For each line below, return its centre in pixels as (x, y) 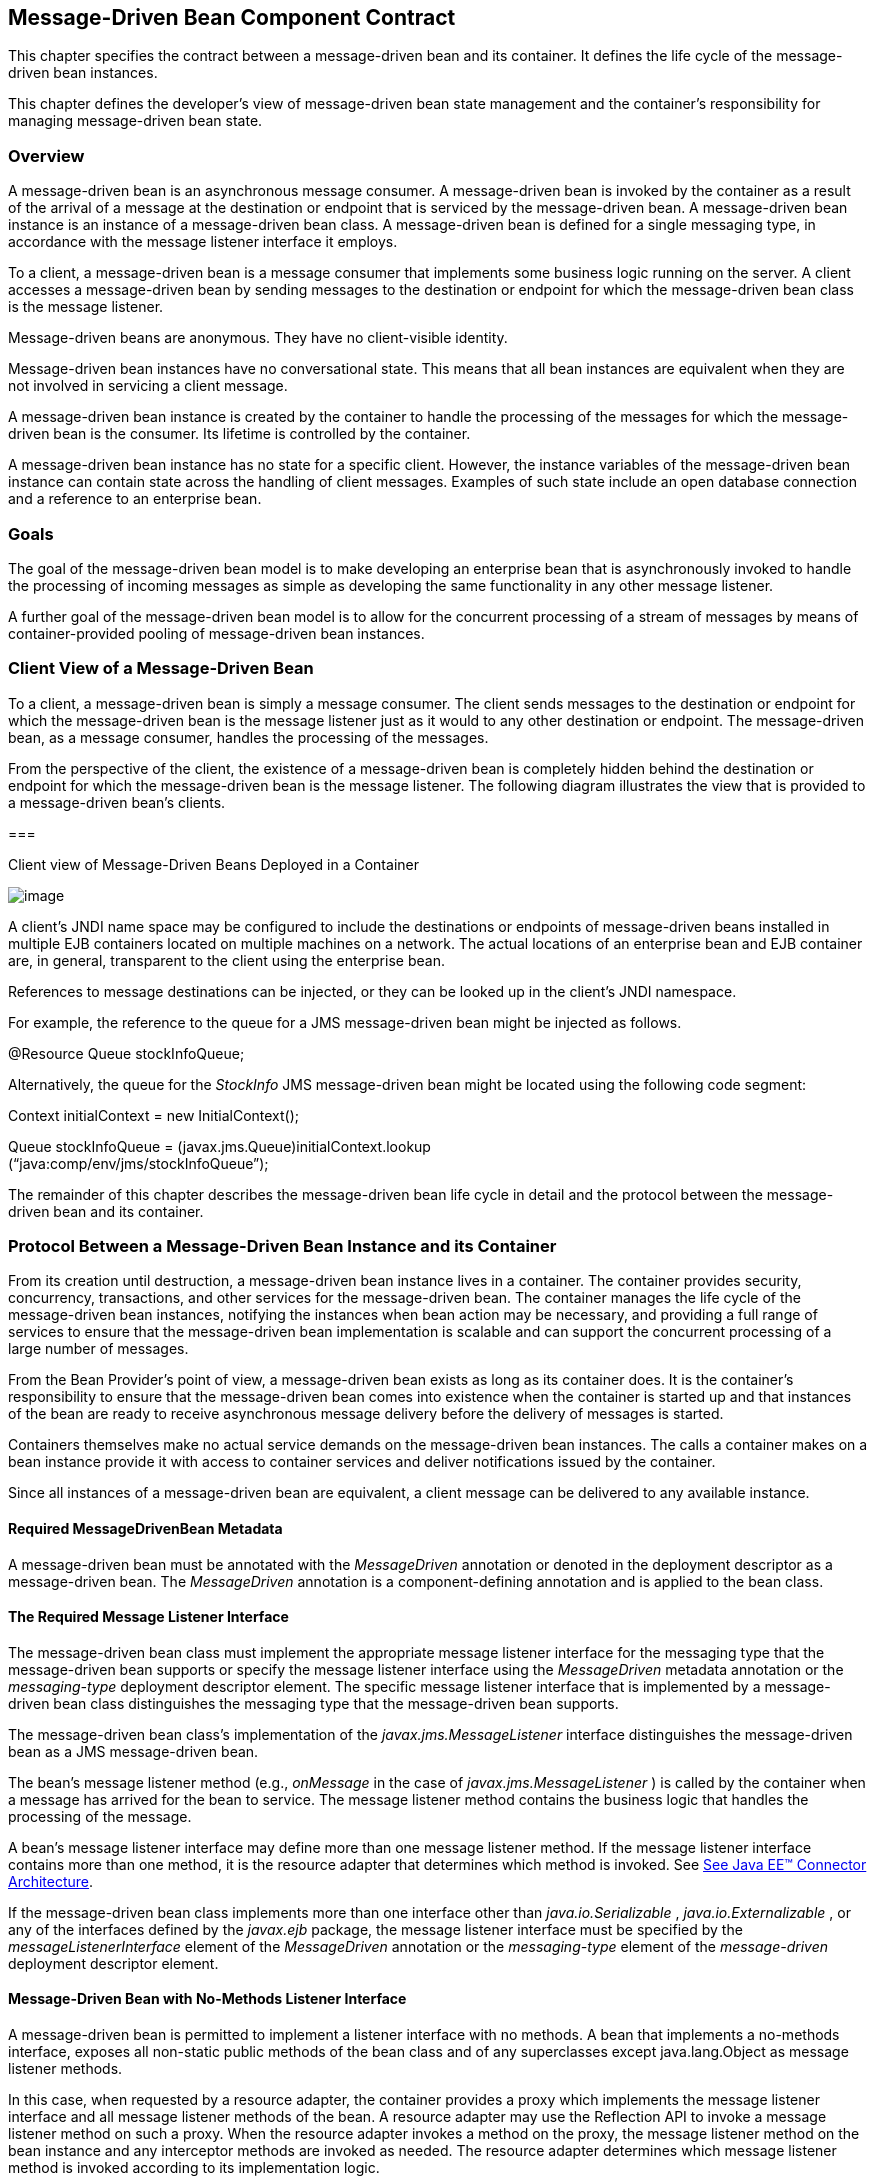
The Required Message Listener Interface (148, 1617)
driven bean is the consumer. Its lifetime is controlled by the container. (239, 434)
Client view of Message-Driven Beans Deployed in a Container (213, 864)
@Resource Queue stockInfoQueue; (126, 1053)
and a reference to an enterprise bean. (135, 499)
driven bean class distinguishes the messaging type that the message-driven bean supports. (313, 1703)
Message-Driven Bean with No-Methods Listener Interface (207, 1999)
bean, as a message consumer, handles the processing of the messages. (248, 737)
